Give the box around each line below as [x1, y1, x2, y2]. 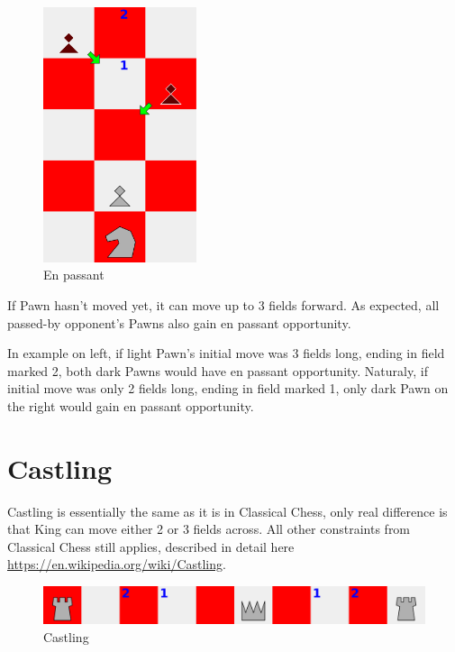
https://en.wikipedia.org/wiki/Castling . [7, 555, 226, 574]
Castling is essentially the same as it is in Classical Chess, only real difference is [7, 501, 448, 520]
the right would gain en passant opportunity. [7, 396, 254, 415]
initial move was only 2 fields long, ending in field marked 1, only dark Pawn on [7, 379, 449, 398]
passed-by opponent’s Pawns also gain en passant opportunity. [7, 313, 351, 332]
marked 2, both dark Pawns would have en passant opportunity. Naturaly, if [7, 361, 428, 380]
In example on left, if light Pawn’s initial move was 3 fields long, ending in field [7, 344, 445, 363]
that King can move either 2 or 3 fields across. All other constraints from [7, 519, 411, 538]
